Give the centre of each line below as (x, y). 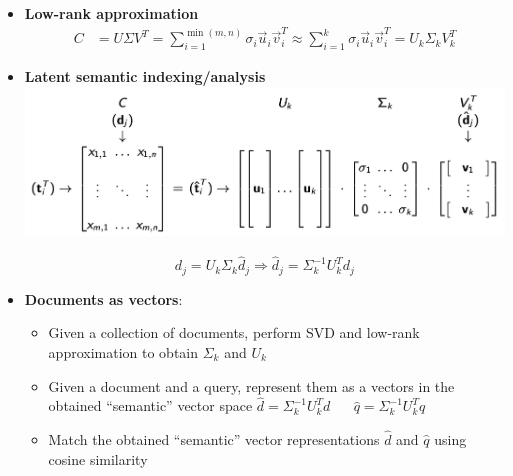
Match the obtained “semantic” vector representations (214, 439)
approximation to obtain (123, 351)
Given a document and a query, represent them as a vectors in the (251, 385)
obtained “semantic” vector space (150, 405)
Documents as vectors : (103, 298)
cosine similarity (98, 458)
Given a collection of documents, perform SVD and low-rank (234, 332)
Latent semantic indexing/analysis (145, 76)
